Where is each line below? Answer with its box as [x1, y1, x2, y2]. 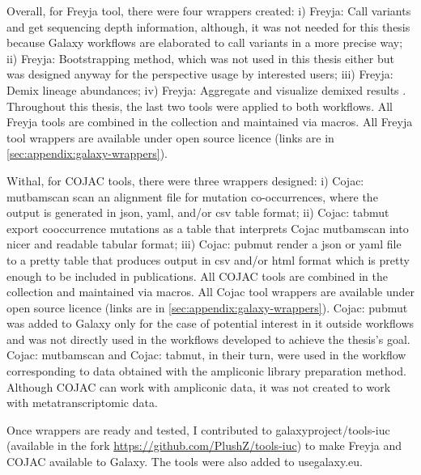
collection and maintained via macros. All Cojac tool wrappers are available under [6, 283, 415, 300]
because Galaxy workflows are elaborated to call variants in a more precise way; [6, 34, 403, 51]
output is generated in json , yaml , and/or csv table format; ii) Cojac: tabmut [6, 204, 389, 221]
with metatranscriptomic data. [6, 394, 158, 411]
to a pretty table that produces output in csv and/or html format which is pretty [6, 251, 410, 268]
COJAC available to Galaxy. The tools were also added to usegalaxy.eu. [6, 453, 363, 470]
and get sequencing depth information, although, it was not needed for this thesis [6, 18, 410, 35]
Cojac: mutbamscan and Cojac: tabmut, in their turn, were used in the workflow [6, 346, 406, 363]
